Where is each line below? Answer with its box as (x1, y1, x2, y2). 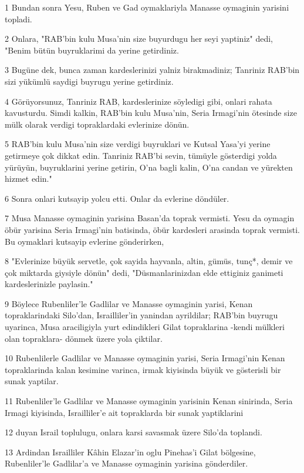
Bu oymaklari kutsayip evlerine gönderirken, (5, 235, 164, 247)
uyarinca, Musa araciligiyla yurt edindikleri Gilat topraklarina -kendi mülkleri (5, 321, 285, 333)
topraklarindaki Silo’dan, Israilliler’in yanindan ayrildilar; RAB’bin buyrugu (5, 309, 278, 321)
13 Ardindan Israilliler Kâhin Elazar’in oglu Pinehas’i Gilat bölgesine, (5, 445, 256, 458)
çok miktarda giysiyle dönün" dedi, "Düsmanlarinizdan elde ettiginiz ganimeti (5, 266, 283, 278)
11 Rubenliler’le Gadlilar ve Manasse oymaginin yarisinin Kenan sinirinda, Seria (5, 395, 293, 407)
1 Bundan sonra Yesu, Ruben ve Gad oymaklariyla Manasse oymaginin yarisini (5, 1, 289, 13)
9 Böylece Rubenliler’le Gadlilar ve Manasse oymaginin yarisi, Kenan (5, 297, 253, 309)
